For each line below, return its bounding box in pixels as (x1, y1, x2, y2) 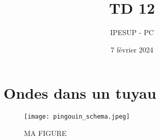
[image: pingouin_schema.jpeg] (24, 113, 130, 121)
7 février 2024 (111, 44, 153, 54)
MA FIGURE (24, 127, 67, 138)
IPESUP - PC (110, 27, 154, 38)
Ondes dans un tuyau (4, 82, 156, 103)
